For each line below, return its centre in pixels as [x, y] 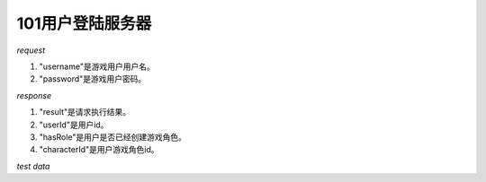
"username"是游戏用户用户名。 [97, 66]
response [34, 95]
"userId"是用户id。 [74, 125]
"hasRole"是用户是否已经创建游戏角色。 [113, 137]
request [31, 50]
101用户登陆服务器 [84, 23]
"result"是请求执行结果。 [85, 112]
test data [33, 166]
